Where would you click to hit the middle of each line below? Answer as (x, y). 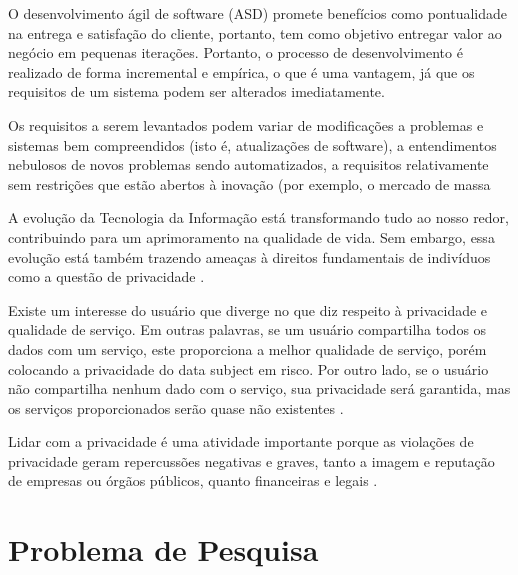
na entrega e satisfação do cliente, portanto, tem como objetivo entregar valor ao (255, 32)
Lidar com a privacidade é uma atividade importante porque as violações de (241, 441)
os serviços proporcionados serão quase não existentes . (176, 407)
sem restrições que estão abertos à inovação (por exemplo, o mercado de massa (249, 183)
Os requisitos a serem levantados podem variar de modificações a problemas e (246, 124)
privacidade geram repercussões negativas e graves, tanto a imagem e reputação (251, 460)
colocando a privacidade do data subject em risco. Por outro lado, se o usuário (248, 368)
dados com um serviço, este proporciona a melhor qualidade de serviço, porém (247, 348)
